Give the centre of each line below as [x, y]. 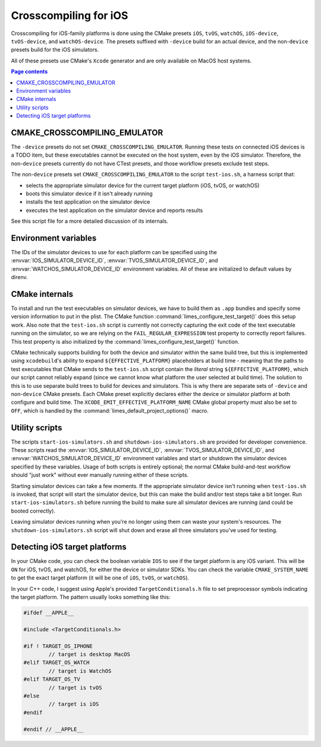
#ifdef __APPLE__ [49, 613]
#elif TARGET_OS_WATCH [56, 663]
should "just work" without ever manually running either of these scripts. [100, 475]
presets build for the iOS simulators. [55, 50]
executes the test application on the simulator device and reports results [114, 210]
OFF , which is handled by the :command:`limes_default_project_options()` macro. [110, 410]
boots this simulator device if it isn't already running [89, 194]
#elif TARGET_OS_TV [52, 679]
